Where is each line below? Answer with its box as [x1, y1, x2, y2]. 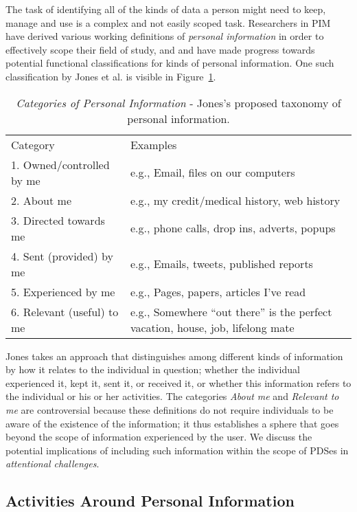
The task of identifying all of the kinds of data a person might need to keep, [5, 2, 326, 16]
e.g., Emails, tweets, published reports [130, 256, 313, 272]
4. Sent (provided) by [11, 247, 113, 264]
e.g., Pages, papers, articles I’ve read [130, 283, 306, 300]
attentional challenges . [5, 456, 100, 471]
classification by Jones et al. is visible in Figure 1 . [5, 69, 216, 83]
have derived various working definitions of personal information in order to [5, 29, 324, 43]
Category [11, 136, 55, 153]
